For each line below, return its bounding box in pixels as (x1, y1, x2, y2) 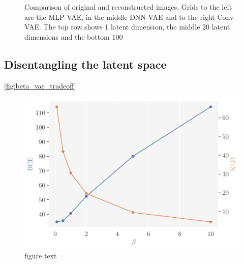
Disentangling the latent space (4, 56, 167, 72)
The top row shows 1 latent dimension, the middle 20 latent (43, 21, 230, 32)
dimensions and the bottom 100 (24, 31, 123, 42)
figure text (24, 250, 57, 261)
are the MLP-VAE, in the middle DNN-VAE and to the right (24, 11, 215, 22)
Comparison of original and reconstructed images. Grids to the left (24, 2, 232, 12)
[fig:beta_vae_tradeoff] (4, 80, 76, 91)
